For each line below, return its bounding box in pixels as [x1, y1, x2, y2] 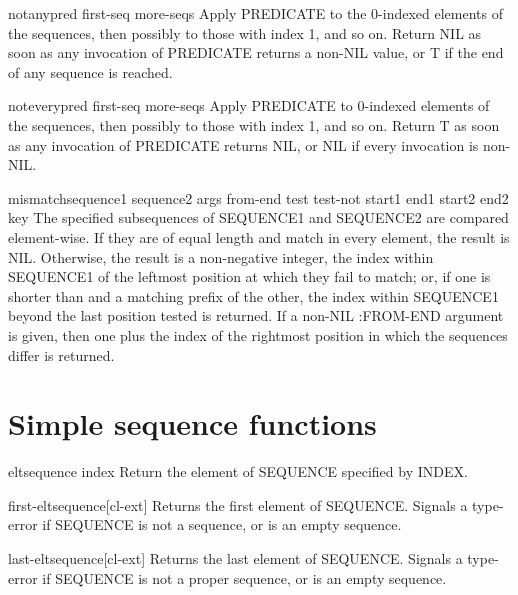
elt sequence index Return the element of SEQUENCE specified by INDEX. [8, 461, 468, 482]
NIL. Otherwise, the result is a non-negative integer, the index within [8, 246, 434, 267]
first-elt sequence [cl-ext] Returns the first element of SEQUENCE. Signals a [8, 494, 468, 515]
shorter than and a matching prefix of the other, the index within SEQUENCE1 [8, 285, 499, 306]
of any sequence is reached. [8, 61, 173, 82]
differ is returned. [8, 344, 115, 365]
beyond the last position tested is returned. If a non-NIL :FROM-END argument [8, 305, 504, 326]
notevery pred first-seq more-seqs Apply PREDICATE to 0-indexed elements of [8, 95, 490, 116]
